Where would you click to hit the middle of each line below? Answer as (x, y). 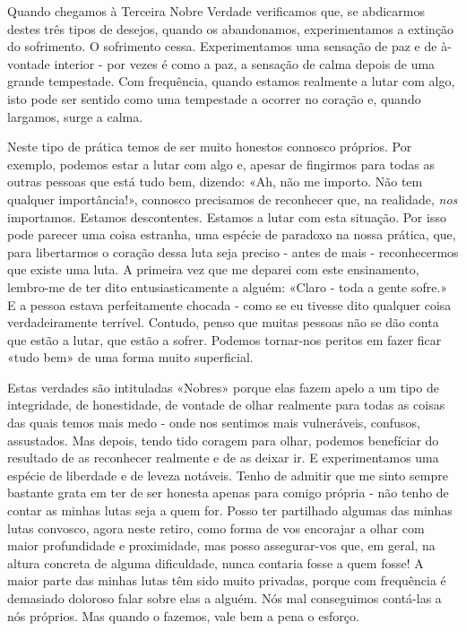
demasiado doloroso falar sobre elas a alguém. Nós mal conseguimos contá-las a (224, 598)
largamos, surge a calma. (75, 116)
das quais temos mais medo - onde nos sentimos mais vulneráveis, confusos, (214, 423)
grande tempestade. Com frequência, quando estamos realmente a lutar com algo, (231, 81)
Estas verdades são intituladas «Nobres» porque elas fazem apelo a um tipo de (223, 387)
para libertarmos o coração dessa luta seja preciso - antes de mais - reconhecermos (233, 251)
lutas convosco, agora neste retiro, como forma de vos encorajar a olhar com (216, 527)
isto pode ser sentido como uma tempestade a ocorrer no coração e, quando (214, 98)
